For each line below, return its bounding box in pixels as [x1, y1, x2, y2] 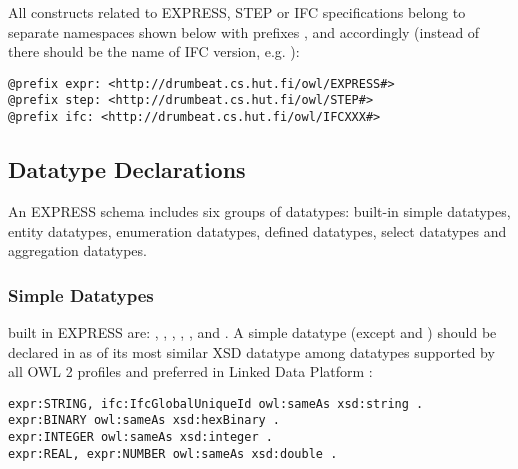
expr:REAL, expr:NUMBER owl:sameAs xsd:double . [8, 446, 338, 461]
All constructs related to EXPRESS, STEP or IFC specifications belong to [8, 2, 466, 22]
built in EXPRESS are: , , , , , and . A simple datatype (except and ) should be [8, 321, 497, 342]
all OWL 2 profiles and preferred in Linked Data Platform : [8, 361, 373, 382]
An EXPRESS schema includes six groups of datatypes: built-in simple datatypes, [8, 200, 511, 221]
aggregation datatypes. [8, 240, 147, 261]
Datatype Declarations [8, 154, 246, 185]
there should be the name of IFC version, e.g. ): [8, 41, 300, 62]
